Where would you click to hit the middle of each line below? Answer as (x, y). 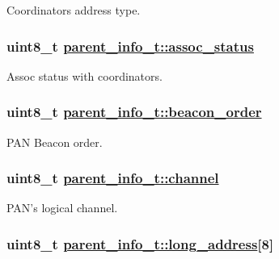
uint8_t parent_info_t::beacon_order (134, 112)
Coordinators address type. (74, 10)
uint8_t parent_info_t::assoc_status (130, 46)
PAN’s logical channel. (62, 208)
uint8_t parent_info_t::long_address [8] (140, 243)
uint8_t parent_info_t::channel (113, 178)
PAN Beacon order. (55, 142)
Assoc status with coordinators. (85, 75)
